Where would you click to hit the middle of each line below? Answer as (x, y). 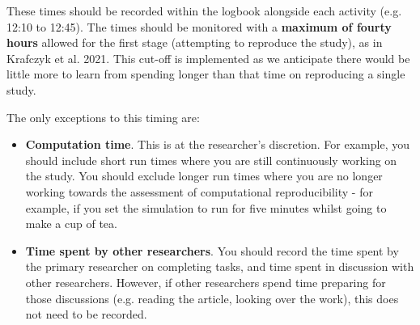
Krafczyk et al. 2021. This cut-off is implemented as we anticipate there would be (208, 58)
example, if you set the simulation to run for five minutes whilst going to (206, 207)
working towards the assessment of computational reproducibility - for (199, 191)
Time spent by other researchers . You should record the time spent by (212, 250)
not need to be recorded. (86, 314)
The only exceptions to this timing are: (103, 117)
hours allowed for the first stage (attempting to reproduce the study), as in (195, 42)
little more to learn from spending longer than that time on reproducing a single (206, 74)
